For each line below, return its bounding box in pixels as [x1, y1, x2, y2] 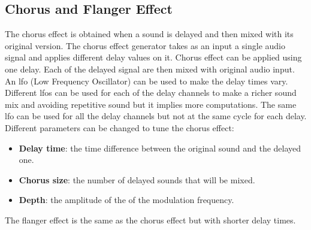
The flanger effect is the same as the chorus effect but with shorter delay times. [5, 213, 296, 226]
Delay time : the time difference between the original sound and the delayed [19, 141, 301, 154]
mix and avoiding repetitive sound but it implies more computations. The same [5, 98, 297, 110]
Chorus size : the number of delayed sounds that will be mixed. [19, 173, 255, 186]
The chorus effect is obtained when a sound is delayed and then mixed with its [5, 28, 294, 40]
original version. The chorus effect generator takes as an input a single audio [5, 39, 286, 52]
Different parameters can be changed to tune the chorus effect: [5, 121, 234, 134]
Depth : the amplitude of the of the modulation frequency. [19, 193, 234, 206]
